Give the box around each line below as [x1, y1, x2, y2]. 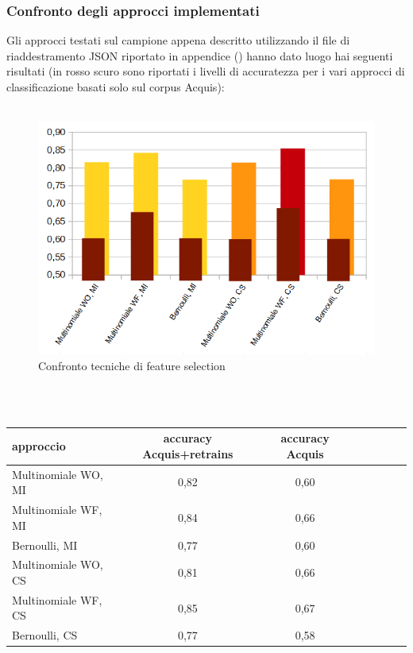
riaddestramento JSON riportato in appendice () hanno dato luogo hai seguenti [6, 47, 393, 64]
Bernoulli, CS [12, 627, 78, 643]
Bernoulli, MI [12, 536, 78, 553]
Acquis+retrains [142, 445, 234, 462]
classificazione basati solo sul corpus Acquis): [6, 79, 225, 95]
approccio [12, 438, 66, 454]
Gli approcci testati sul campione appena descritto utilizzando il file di [6, 32, 350, 48]
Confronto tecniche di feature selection [38, 357, 226, 373]
